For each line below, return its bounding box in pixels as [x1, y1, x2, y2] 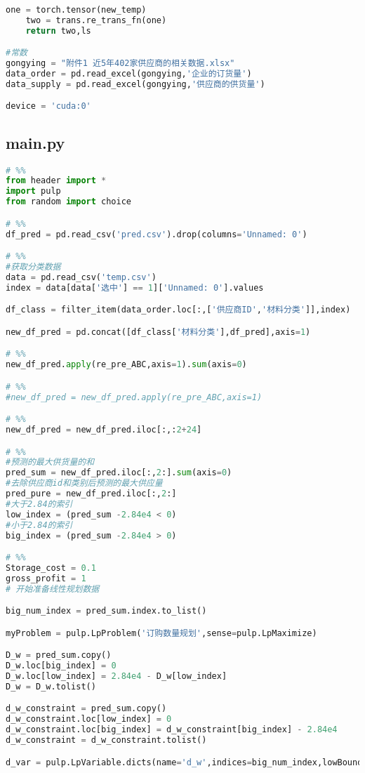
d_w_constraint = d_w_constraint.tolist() [6, 735, 207, 746]
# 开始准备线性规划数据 [6, 583, 100, 594]
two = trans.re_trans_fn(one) [25, 15, 167, 25]
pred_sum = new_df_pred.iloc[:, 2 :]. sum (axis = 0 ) [6, 468, 232, 478]
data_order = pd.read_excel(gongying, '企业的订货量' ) [6, 69, 252, 79]
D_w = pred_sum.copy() [6, 650, 112, 661]
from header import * [6, 176, 107, 186]
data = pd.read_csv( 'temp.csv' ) [6, 272, 157, 282]
